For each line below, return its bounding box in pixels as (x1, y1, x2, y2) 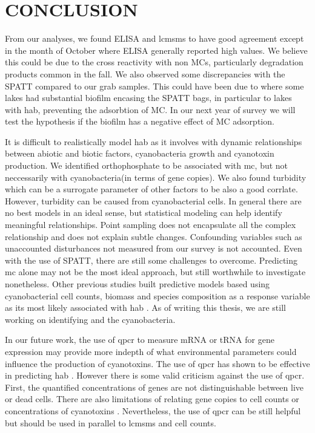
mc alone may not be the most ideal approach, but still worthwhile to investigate (5, 265, 306, 278)
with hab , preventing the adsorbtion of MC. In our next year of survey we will (5, 103, 296, 116)
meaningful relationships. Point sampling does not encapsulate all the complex (5, 218, 296, 231)
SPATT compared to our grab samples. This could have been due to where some (5, 79, 304, 92)
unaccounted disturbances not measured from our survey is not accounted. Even (5, 242, 302, 255)
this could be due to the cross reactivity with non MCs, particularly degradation (5, 56, 303, 68)
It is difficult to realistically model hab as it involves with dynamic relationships (5, 135, 302, 148)
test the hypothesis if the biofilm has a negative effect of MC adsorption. (5, 115, 274, 128)
